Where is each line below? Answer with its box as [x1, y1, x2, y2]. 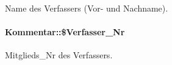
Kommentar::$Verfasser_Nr [5, 26, 125, 38]
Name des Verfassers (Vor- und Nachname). [5, 2, 168, 14]
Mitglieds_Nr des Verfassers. [5, 49, 113, 61]
